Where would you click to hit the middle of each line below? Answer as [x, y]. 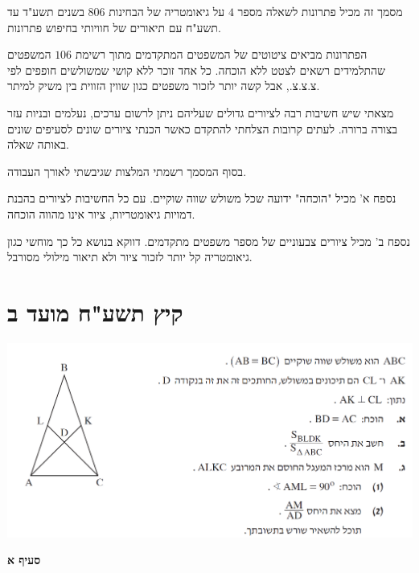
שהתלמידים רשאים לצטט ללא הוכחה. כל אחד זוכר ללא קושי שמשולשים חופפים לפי [196, 70]
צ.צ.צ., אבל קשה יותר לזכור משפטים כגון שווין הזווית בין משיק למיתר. [164, 86]
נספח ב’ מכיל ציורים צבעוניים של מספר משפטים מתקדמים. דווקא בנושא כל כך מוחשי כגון [209, 241]
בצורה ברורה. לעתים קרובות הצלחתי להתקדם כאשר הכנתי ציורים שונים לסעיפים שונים [202, 128]
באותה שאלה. [38, 144]
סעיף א [24, 560]
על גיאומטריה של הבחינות [167, 11]
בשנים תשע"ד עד [46, 11]
